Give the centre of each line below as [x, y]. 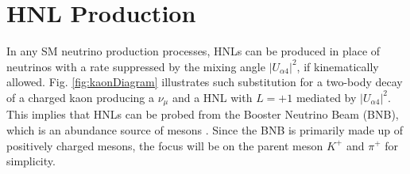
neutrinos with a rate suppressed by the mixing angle [136, 66]
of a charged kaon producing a [80, 97]
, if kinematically [338, 66]
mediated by [326, 97]
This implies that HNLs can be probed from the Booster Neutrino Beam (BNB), [203, 114]
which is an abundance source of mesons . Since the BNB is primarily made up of [205, 129]
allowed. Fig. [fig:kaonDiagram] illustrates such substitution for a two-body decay [205, 82]
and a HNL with [212, 97]
